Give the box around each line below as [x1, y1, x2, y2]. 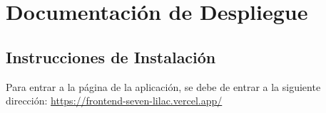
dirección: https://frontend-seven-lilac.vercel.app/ [6, 93, 223, 108]
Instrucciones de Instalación [6, 45, 216, 68]
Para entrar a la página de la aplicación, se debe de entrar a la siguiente [6, 79, 321, 94]
